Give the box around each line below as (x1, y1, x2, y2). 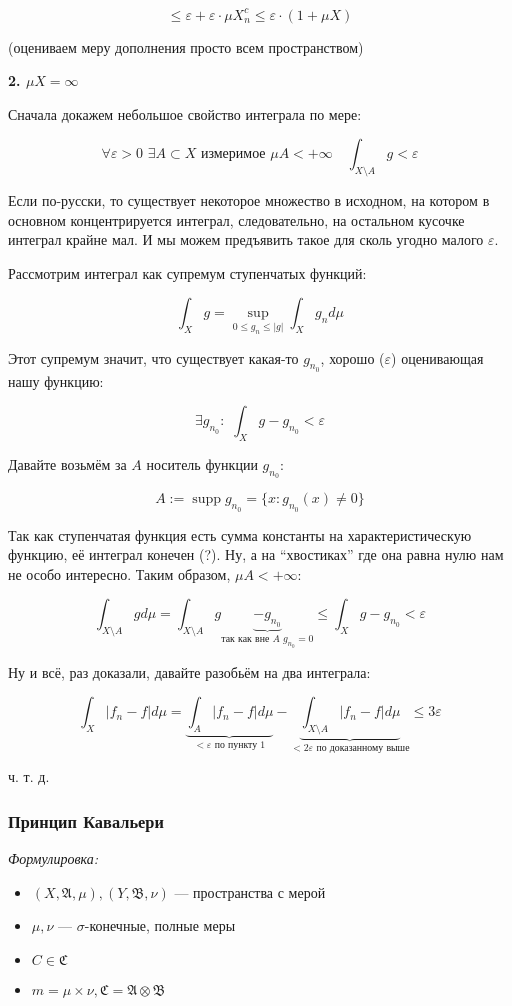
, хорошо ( (320, 347, 385, 368)
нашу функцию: (8, 370, 104, 391)
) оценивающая (391, 347, 484, 368)
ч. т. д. (8, 766, 50, 787)
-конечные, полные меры (84, 915, 236, 936)
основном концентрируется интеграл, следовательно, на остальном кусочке (8, 209, 465, 230)
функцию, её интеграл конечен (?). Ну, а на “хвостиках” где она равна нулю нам (8, 544, 504, 565)
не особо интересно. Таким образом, (8, 563, 231, 584)
